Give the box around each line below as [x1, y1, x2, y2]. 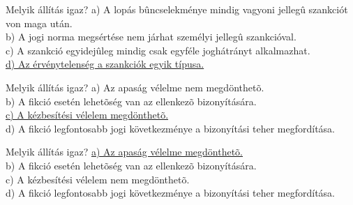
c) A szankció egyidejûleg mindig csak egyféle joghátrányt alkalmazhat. [6, 43, 310, 57]
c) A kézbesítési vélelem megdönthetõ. [6, 107, 169, 122]
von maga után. [6, 15, 73, 30]
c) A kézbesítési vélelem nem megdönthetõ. [6, 172, 190, 186]
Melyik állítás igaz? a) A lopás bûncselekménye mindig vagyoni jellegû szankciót [6, 2, 348, 16]
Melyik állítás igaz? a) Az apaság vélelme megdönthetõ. [6, 144, 243, 159]
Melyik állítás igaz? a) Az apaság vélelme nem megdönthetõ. [6, 79, 264, 94]
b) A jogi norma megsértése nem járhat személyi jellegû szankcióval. [6, 29, 296, 44]
